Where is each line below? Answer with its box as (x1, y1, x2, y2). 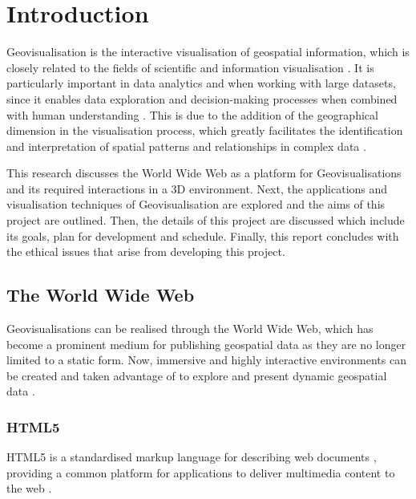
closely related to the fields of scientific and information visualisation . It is (6, 59, 374, 75)
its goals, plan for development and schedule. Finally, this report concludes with (6, 227, 399, 244)
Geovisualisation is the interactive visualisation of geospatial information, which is (6, 43, 410, 60)
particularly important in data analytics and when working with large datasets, (6, 75, 396, 91)
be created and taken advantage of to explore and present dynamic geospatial (6, 367, 387, 383)
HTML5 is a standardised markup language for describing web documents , (6, 448, 377, 465)
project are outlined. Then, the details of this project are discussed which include (6, 212, 405, 229)
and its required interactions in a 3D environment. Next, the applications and (6, 180, 388, 197)
